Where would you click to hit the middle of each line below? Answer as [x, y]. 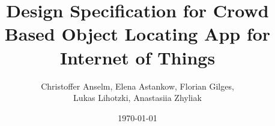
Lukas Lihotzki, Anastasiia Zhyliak [137, 98]
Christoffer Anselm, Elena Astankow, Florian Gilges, [137, 86]
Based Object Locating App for [137, 34]
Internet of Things [137, 57]
